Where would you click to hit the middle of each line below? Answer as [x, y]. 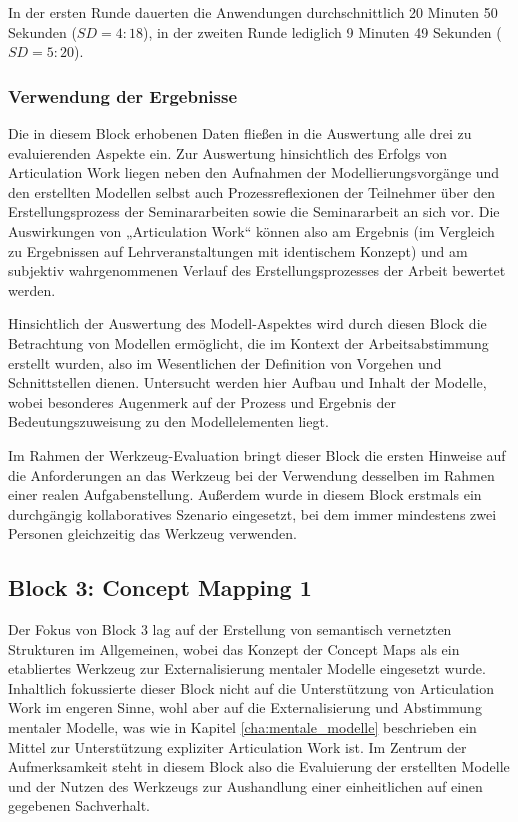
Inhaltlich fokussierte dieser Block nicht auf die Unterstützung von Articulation [251, 687]
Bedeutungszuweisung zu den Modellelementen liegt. [168, 421]
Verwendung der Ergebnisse [123, 95]
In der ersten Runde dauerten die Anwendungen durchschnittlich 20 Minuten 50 [253, 12]
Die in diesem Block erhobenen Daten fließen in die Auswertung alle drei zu [240, 133]
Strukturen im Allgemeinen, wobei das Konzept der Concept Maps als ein [234, 648]
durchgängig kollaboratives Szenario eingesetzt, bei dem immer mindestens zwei [252, 513]
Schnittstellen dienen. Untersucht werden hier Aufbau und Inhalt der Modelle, [247, 382]
